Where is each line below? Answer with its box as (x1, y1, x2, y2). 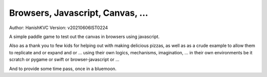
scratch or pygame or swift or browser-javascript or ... (9, 57, 120, 63)
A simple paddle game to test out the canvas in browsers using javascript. (9, 34, 160, 39)
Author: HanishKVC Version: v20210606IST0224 (9, 25, 108, 31)
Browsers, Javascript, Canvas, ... (9, 7, 148, 18)
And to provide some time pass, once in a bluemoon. (9, 66, 117, 72)
